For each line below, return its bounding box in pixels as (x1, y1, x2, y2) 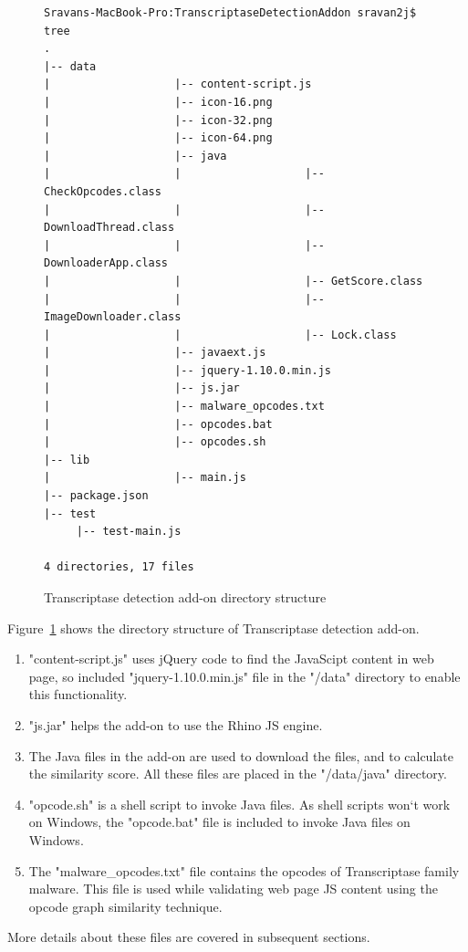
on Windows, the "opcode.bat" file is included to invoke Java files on (28, 812, 411, 832)
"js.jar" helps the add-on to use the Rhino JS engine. (28, 715, 323, 734)
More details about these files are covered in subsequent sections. (7, 927, 370, 947)
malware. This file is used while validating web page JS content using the (28, 879, 438, 898)
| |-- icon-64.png (44, 131, 273, 145)
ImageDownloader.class (44, 310, 182, 324)
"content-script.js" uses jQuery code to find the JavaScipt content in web (28, 649, 434, 668)
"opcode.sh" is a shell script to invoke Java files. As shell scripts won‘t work (28, 794, 451, 813)
